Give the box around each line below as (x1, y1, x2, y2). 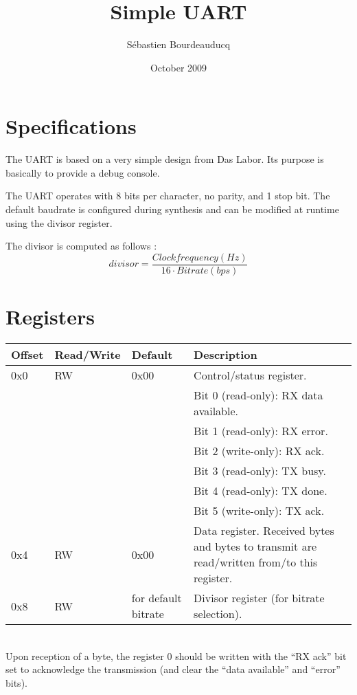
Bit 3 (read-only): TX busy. (194, 463, 326, 478)
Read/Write (54, 346, 121, 362)
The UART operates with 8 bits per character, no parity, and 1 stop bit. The (5, 188, 330, 203)
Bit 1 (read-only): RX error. (194, 423, 328, 439)
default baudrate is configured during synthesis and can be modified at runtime (5, 202, 339, 217)
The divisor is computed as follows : (5, 239, 157, 253)
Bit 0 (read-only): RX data (194, 387, 323, 403)
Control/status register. (194, 367, 307, 383)
